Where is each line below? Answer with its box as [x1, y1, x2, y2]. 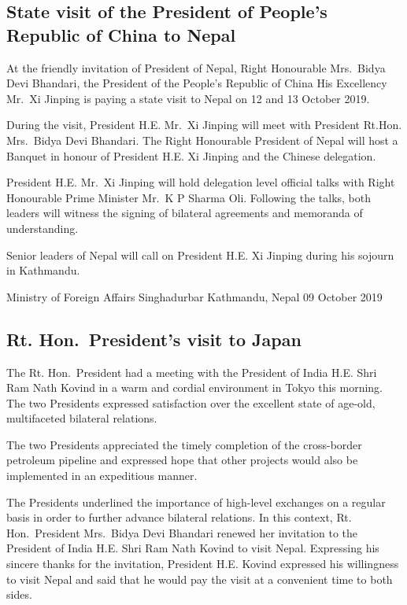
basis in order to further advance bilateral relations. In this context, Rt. [6, 509, 352, 526]
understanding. [6, 219, 79, 236]
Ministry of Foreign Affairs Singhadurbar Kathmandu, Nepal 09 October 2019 [6, 288, 383, 304]
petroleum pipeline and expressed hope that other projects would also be [6, 452, 358, 468]
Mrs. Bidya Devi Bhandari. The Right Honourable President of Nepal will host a [6, 131, 398, 148]
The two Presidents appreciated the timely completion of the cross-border [6, 436, 362, 452]
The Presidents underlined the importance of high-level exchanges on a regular [6, 493, 386, 510]
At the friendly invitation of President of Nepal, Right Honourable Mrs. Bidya [6, 59, 386, 76]
